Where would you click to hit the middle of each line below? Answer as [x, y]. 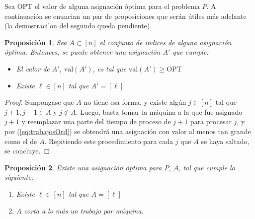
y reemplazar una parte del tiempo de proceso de [96, 121]
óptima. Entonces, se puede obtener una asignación [83, 52]
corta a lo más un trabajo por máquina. [84, 210]
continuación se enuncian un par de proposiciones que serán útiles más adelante [126, 16]
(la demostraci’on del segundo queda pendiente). [78, 26]
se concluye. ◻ [27, 151]
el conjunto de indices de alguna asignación [166, 42]
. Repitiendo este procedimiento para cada [109, 141]
